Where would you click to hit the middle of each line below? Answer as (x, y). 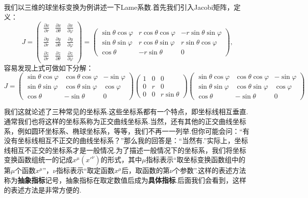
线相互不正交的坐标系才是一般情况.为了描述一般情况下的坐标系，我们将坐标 (125, 150)
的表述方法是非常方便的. (43, 189)
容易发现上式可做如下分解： (49, 67)
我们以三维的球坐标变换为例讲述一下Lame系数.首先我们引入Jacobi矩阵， (119, 7)
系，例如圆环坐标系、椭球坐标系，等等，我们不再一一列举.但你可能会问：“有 (127, 131)
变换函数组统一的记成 (38, 160)
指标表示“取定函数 (85, 170)
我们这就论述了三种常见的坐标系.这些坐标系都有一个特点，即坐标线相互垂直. (126, 111)
